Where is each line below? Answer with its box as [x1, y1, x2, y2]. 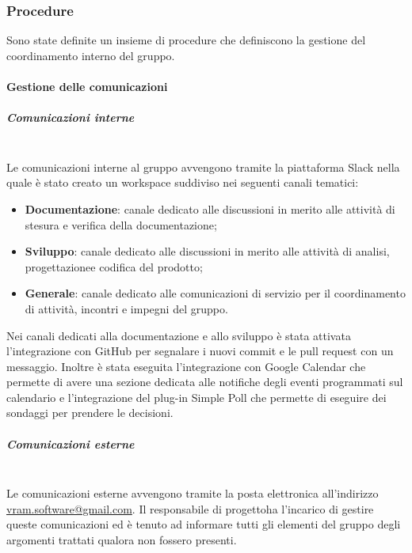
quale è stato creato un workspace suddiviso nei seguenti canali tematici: [6, 174, 359, 191]
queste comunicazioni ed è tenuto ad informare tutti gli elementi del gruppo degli [6, 516, 401, 532]
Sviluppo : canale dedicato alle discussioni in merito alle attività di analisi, [25, 243, 390, 259]
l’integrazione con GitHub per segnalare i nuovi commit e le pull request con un [6, 343, 394, 359]
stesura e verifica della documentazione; [25, 216, 217, 233]
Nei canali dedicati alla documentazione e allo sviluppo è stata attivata [6, 327, 351, 343]
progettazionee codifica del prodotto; [25, 258, 203, 275]
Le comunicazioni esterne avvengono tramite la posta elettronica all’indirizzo [6, 485, 379, 502]
